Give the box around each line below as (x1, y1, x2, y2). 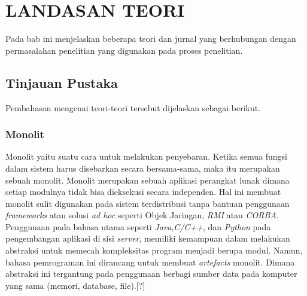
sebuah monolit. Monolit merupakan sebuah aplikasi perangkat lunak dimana (5, 173, 290, 186)
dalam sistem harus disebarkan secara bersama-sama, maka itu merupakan (5, 161, 280, 174)
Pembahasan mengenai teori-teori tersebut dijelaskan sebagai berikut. (5, 101, 261, 114)
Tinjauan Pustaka (5, 73, 118, 91)
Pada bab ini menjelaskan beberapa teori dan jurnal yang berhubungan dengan (5, 32, 296, 45)
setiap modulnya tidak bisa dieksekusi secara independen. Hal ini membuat (5, 185, 281, 198)
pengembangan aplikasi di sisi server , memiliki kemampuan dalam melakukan (5, 232, 290, 245)
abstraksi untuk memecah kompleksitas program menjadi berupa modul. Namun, (5, 244, 303, 257)
